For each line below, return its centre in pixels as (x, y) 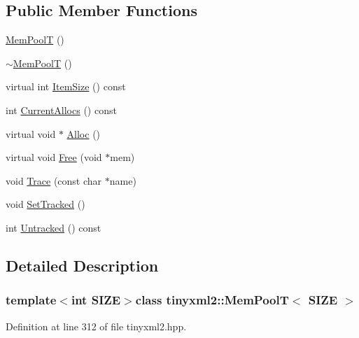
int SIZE (96, 300)
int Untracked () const (54, 227)
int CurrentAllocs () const (61, 110)
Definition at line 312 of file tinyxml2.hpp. (96, 326)
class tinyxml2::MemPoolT (212, 300)
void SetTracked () (45, 204)
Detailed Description (82, 265)
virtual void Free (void (54, 157)
